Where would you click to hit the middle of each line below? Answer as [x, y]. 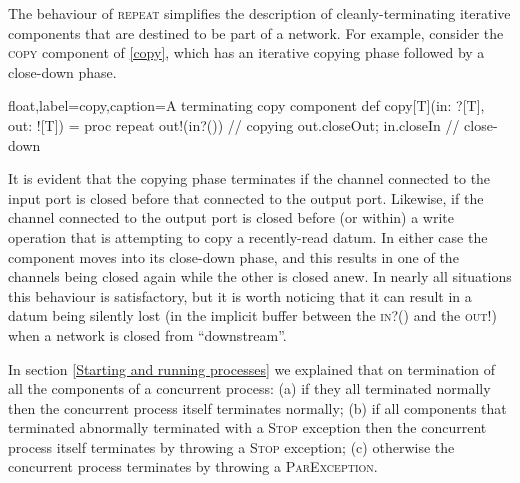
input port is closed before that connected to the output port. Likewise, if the [246, 197]
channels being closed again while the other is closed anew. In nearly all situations [260, 276]
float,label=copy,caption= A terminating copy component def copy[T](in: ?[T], [246, 105]
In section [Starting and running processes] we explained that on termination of [252, 368]
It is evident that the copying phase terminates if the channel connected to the [249, 178]
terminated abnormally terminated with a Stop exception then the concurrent [247, 427]
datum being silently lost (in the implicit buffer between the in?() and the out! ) [252, 315]
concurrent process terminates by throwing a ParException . [193, 466]
